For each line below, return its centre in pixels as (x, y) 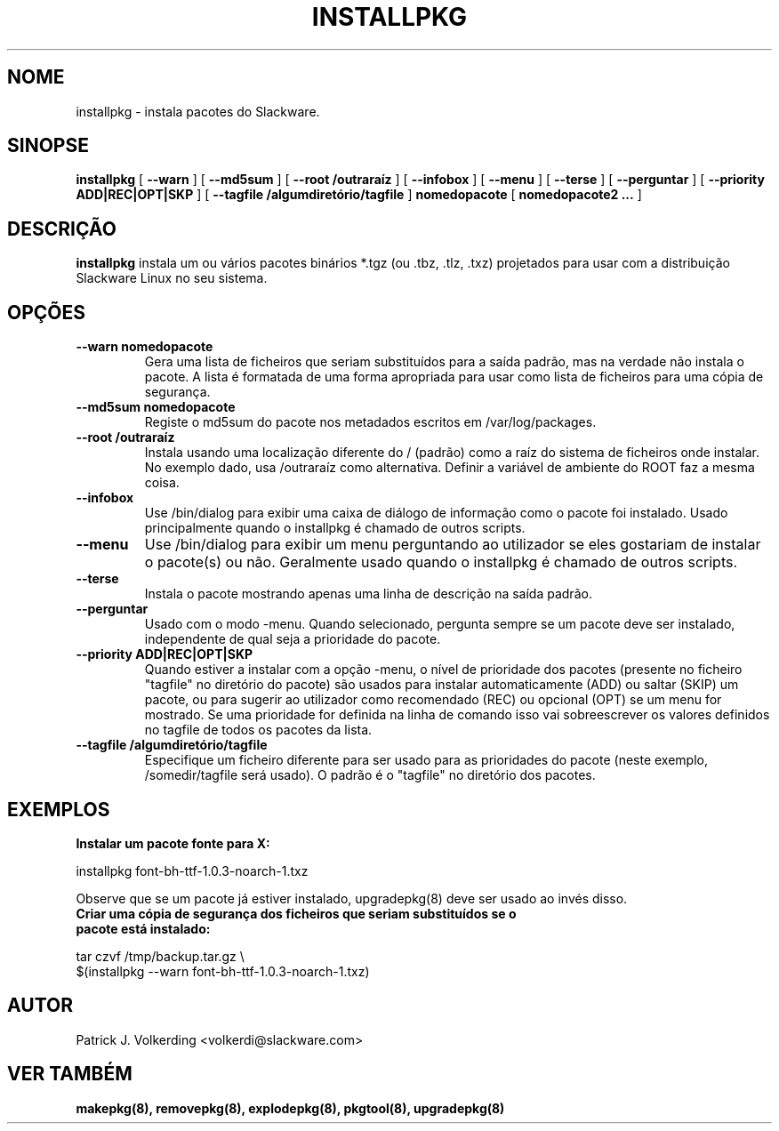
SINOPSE (48, 146)
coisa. (162, 483)
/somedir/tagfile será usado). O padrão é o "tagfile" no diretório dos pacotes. (370, 775)
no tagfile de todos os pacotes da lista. (258, 730)
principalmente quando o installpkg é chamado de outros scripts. (335, 528)
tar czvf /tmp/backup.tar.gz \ (160, 956)
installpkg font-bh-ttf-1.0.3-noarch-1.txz (192, 870)
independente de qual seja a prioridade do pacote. (293, 639)
